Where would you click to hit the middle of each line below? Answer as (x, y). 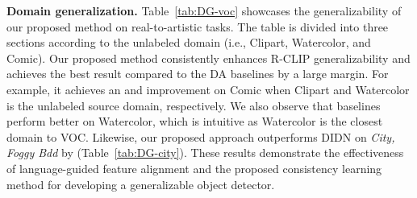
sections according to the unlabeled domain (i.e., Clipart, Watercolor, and (189, 42)
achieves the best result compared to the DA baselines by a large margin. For (198, 74)
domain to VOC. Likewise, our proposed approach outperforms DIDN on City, (201, 136)
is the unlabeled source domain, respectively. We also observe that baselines (194, 105)
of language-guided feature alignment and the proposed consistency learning (194, 168)
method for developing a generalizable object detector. (141, 184)
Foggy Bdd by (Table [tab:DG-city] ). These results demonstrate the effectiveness (205, 153)
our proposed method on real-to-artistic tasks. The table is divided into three (198, 26)
